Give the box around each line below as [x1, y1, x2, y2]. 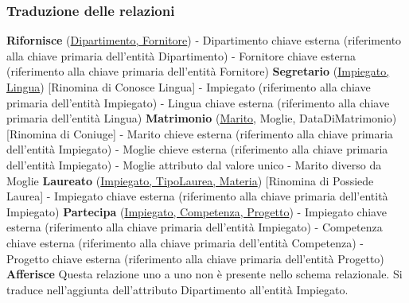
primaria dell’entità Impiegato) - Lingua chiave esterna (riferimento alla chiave [6, 94, 390, 111]
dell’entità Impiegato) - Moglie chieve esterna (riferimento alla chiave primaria [6, 141, 388, 157]
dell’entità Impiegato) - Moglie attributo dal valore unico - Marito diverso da [6, 156, 382, 173]
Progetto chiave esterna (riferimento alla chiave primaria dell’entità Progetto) [6, 250, 384, 266]
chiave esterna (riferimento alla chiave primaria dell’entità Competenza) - [6, 234, 364, 251]
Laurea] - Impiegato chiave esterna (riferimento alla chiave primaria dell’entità [6, 188, 388, 204]
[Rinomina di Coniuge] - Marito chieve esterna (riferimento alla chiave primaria [6, 125, 393, 142]
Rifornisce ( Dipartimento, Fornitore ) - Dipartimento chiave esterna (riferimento [6, 32, 402, 49]
